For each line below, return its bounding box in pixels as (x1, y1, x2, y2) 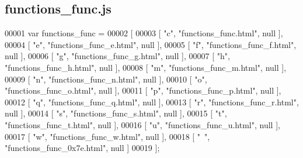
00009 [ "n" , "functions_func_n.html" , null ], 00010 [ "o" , (5, 73, 207, 85)
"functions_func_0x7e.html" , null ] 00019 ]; (5, 142, 160, 154)
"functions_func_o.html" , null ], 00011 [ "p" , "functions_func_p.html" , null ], (5, 84, 281, 97)
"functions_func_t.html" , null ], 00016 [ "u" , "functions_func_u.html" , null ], (5, 118, 280, 130)
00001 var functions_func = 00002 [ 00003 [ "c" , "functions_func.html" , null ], (5, 27, 283, 39)
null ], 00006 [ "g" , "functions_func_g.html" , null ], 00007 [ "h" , (5, 50, 230, 62)
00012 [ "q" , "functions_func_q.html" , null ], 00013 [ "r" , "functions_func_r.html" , (5, 95, 299, 108)
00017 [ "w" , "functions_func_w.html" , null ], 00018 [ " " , (5, 130, 210, 142)
